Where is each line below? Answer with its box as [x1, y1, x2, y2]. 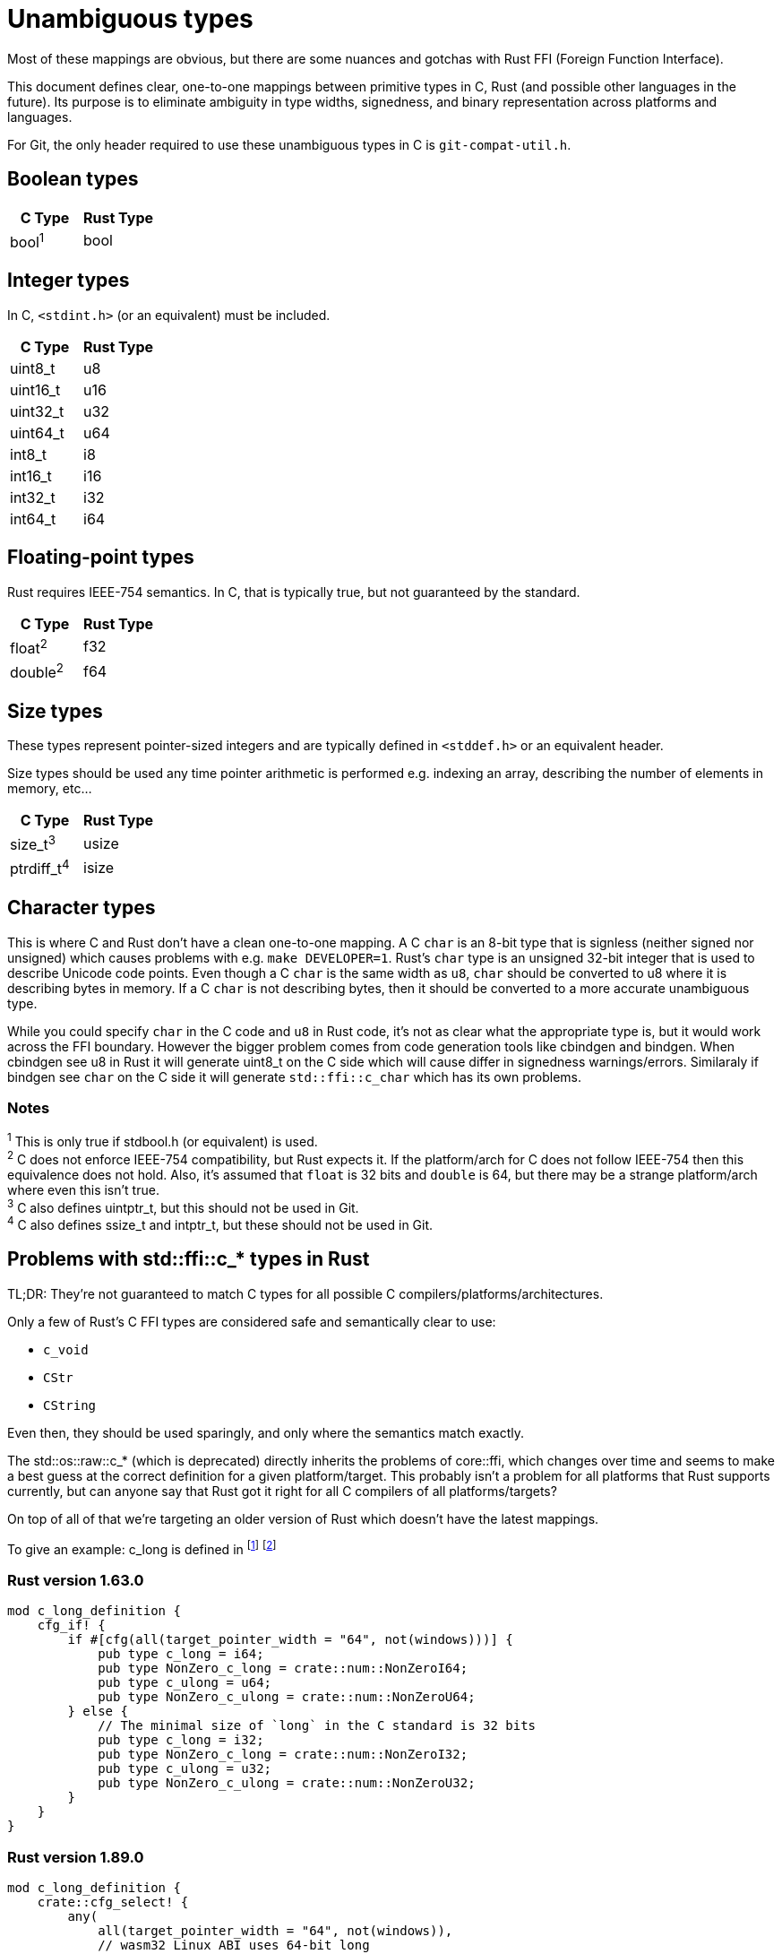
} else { [67, 1704, 128, 1719]
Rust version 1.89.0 [7, 1847, 144, 1866]
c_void [43, 1342, 89, 1357]
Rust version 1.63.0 [7, 1570, 144, 1589]
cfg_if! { [37, 1618, 106, 1633]
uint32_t [10, 402, 64, 420]
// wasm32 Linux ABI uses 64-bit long [98, 1937, 370, 1952]
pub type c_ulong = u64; [98, 1675, 272, 1690]
